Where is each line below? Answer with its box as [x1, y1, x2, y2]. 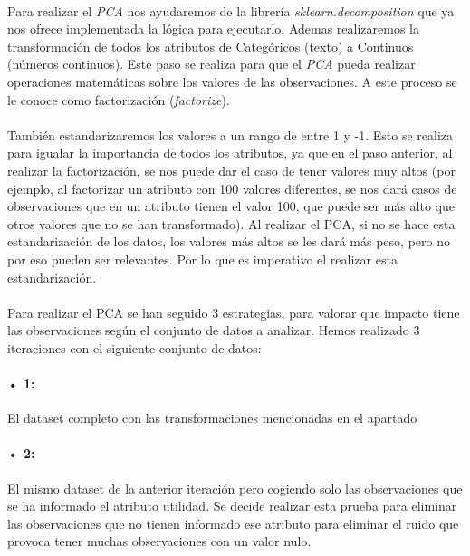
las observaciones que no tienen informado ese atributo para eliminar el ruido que [7, 513, 459, 532]
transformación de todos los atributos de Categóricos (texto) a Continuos [7, 36, 414, 55]
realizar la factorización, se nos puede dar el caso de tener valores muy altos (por [7, 160, 456, 179]
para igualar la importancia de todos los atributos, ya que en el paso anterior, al [7, 143, 453, 162]
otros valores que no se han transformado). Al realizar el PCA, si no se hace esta [7, 214, 456, 233]
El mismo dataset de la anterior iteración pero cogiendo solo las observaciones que [7, 478, 463, 497]
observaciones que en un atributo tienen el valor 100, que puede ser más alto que [7, 197, 455, 216]
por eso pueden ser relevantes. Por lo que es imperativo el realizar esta [7, 249, 398, 268]
